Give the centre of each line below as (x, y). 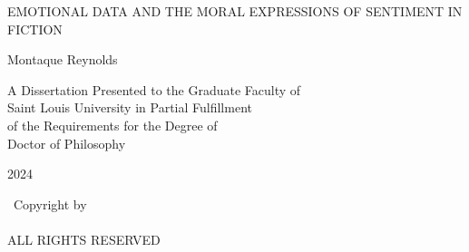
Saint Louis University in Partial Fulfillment (130, 107)
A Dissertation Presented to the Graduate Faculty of (154, 89)
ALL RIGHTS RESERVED (84, 239)
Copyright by (50, 204)
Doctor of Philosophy (67, 143)
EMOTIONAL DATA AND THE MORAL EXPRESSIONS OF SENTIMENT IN (235, 11)
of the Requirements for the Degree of (112, 125)
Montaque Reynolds (63, 59)
